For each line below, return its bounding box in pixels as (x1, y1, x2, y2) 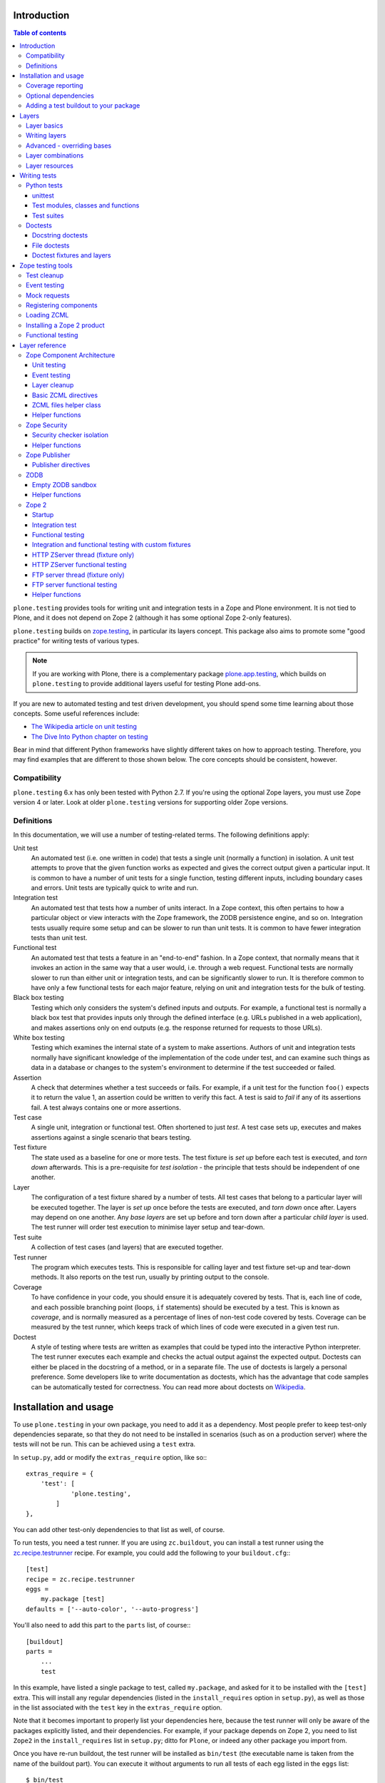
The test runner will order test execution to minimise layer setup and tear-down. (31, 1223, 265, 1232)
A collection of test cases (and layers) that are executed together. (31, 1243, 224, 1252)
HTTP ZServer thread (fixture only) (32, 550, 135, 559)
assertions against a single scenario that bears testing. (31, 1133, 192, 1141)
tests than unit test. (31, 934, 88, 942)
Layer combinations (26, 151, 84, 160)
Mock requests (26, 291, 71, 300)
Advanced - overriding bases (26, 141, 112, 150)
